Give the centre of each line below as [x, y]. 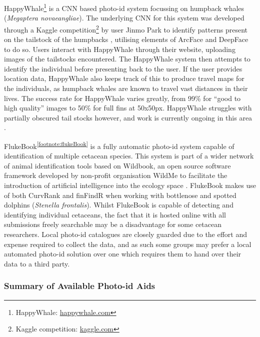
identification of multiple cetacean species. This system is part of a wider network [129, 156]
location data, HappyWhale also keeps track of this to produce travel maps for [124, 78]
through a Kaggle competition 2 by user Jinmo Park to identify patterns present [126, 28]
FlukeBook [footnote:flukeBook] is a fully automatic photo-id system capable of [119, 145]
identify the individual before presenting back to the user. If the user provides [123, 68]
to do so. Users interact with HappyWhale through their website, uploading [120, 49]
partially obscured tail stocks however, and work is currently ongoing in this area [128, 117]
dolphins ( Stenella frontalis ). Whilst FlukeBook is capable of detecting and [119, 205]
